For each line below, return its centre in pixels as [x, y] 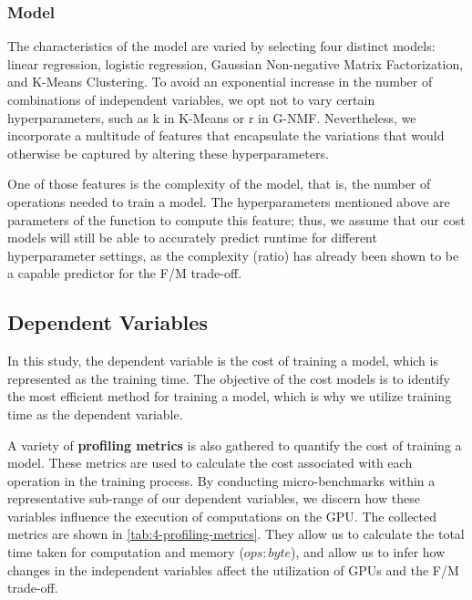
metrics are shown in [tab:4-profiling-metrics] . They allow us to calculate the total [236, 534]
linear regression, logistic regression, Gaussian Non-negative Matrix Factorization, [236, 63]
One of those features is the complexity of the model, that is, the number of [219, 184]
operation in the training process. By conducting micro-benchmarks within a [221, 480]
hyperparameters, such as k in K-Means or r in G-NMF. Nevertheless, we [212, 117]
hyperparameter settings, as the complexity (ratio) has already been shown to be [233, 255]
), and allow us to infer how [368, 552]
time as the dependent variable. [95, 414]
